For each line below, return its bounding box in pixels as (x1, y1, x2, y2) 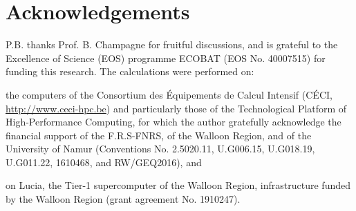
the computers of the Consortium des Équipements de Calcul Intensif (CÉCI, (6, 87, 332, 101)
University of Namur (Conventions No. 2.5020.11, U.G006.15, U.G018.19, (6, 141, 315, 156)
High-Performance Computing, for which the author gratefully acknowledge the (6, 114, 341, 129)
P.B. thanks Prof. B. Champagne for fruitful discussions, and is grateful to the (6, 37, 338, 52)
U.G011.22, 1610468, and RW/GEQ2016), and (6, 154, 202, 169)
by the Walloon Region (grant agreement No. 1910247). (6, 192, 241, 206)
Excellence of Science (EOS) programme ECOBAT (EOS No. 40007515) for (6, 50, 326, 65)
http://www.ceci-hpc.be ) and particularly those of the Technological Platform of (6, 101, 347, 115)
